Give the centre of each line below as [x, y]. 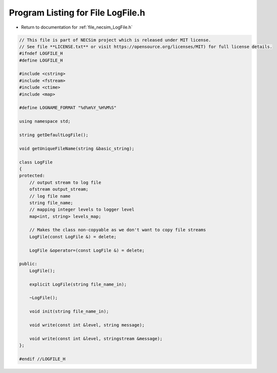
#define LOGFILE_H [41, 60]
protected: [32, 176]
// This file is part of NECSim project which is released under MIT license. [115, 40]
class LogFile [36, 162]
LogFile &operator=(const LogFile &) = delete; [87, 250]
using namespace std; [45, 122]
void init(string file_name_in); [69, 311]
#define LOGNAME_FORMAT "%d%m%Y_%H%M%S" [68, 108]
